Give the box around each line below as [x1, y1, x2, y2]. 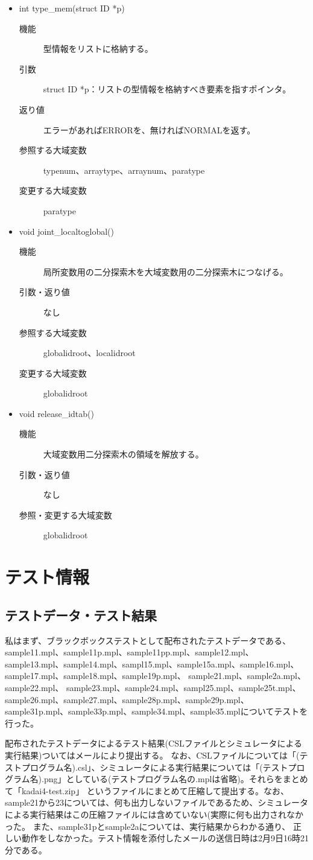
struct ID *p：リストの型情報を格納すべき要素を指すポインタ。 [43, 83, 291, 95]
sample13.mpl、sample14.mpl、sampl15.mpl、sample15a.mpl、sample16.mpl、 [5, 657, 299, 670]
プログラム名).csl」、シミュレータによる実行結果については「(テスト [21, 760, 288, 773]
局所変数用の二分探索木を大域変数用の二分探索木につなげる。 [43, 265, 288, 278]
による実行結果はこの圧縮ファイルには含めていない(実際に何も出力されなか [5, 807, 304, 820]
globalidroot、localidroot [43, 346, 136, 359]
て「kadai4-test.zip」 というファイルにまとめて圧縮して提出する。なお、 [5, 784, 289, 797]
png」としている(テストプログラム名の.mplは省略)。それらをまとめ [43, 772, 308, 785]
